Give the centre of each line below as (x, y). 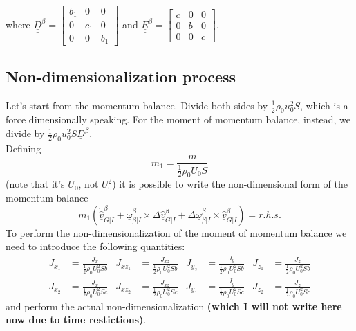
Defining (24, 148)
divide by (25, 133)
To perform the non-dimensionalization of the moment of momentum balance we (176, 232)
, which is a (324, 105)
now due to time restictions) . (76, 320)
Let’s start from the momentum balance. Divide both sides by (137, 105)
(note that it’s (35, 184)
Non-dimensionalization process (121, 76)
